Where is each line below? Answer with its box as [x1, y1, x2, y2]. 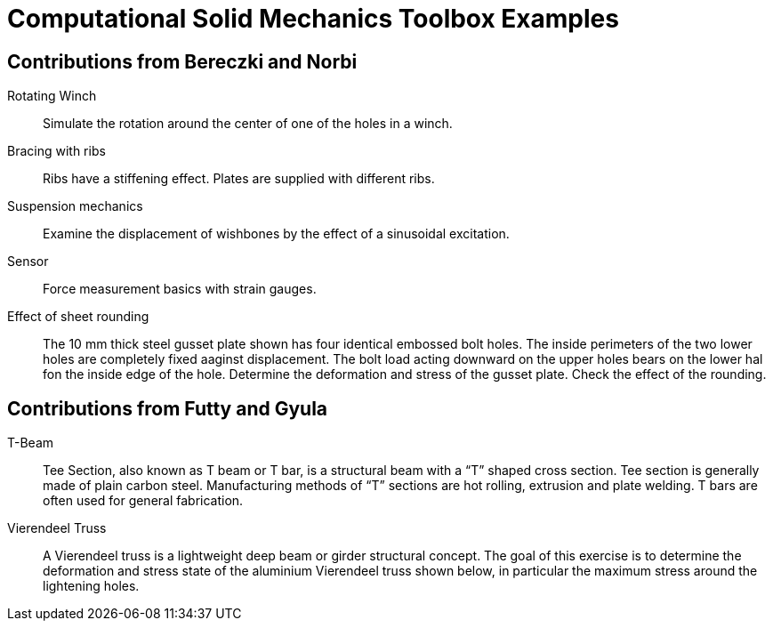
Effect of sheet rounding [7, 309, 149, 325]
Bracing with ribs [7, 143, 106, 159]
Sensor [7, 254, 49, 270]
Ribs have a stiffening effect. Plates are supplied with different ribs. [43, 171, 435, 187]
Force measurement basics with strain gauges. [43, 281, 317, 297]
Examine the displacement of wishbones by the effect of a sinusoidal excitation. [43, 226, 510, 242]
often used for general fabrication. [43, 493, 244, 509]
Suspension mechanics [7, 198, 143, 214]
